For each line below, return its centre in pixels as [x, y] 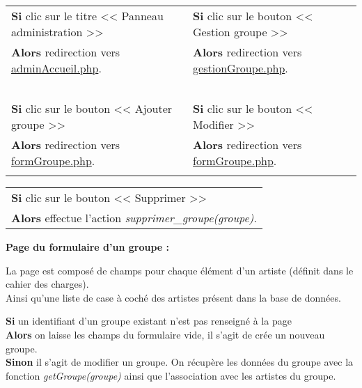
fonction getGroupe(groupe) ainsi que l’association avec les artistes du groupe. [171, 375]
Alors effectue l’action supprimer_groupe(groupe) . [134, 218]
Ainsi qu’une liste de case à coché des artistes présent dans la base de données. [173, 297]
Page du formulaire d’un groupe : [88, 247]
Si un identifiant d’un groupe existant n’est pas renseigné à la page [149, 321]
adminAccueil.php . [56, 68]
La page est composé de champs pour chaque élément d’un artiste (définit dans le [180, 270]
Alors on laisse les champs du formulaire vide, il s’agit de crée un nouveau [165, 334]
